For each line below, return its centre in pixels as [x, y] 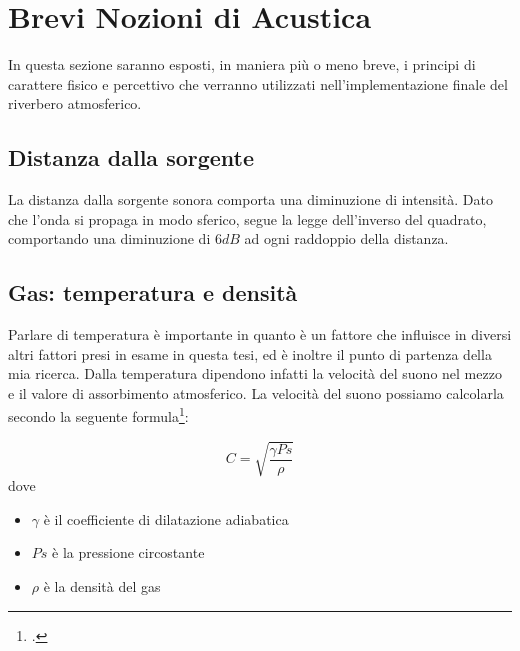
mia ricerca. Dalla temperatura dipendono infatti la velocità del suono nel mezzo [255, 373]
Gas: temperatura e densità [153, 292]
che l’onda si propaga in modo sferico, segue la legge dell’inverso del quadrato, [247, 218]
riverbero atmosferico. [75, 103]
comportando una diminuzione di [109, 238]
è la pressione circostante [128, 552]
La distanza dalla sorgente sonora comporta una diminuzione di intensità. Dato [251, 199]
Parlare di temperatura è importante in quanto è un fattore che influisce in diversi [260, 334]
